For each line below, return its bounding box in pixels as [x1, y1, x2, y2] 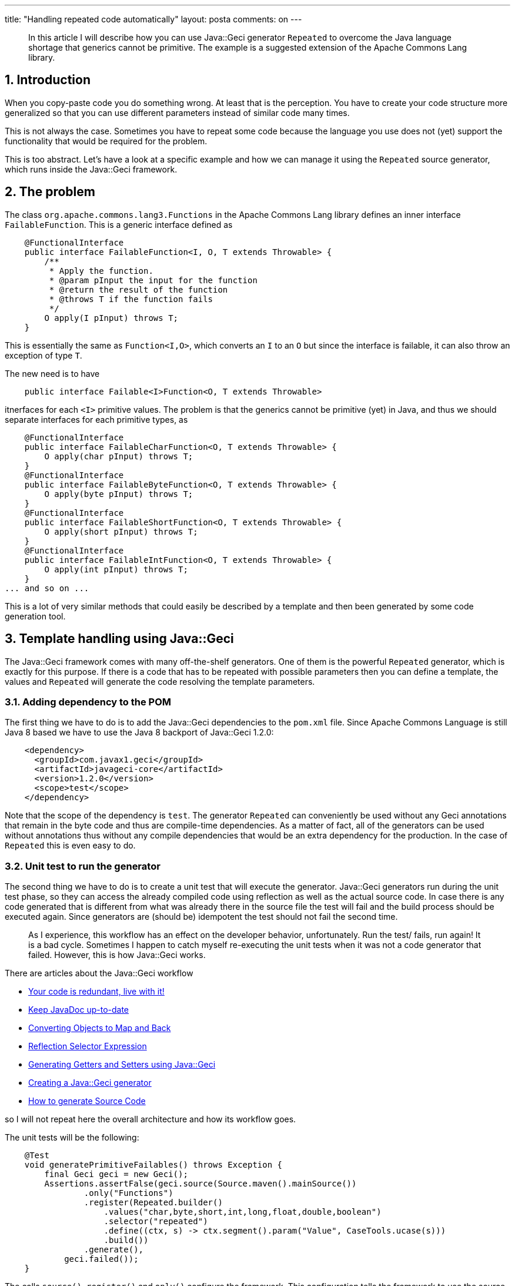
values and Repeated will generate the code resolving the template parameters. [5, 676, 315, 687]
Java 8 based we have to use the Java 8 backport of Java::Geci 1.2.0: [5, 727, 274, 738]
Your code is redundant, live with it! [28, 986, 165, 997]
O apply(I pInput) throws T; [44, 313, 179, 323]
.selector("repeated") [103, 1217, 208, 1227]
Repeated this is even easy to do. [5, 840, 136, 851]
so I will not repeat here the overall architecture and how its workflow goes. [5, 1114, 296, 1125]
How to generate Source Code [28, 1096, 146, 1106]
